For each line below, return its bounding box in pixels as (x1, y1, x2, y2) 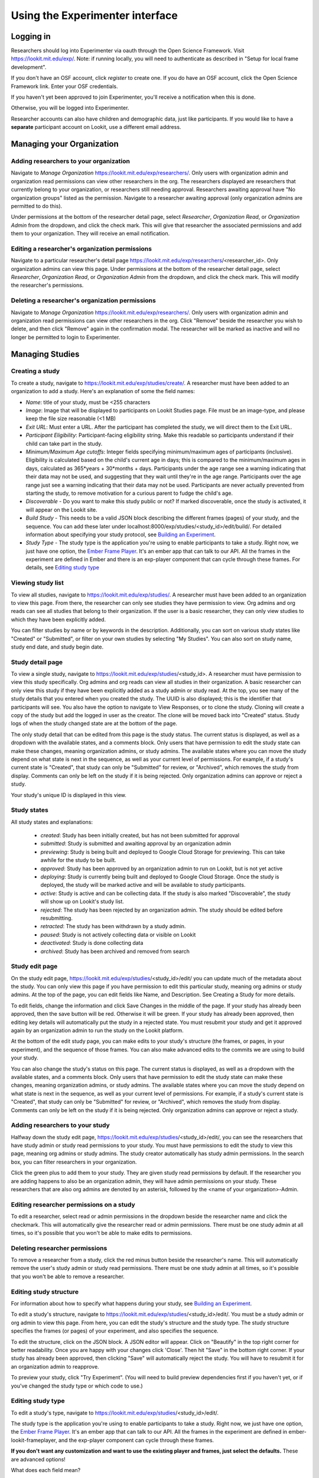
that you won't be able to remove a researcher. (11, 1273, 125, 1280)
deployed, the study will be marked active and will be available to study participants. (40, 881, 246, 889)
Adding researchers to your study (11, 1121, 110, 1129)
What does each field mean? (11, 1467, 81, 1474)
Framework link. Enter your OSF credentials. (11, 83, 118, 90)
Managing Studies (11, 349, 80, 359)
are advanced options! (11, 1456, 66, 1463)
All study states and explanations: (11, 818, 93, 825)
